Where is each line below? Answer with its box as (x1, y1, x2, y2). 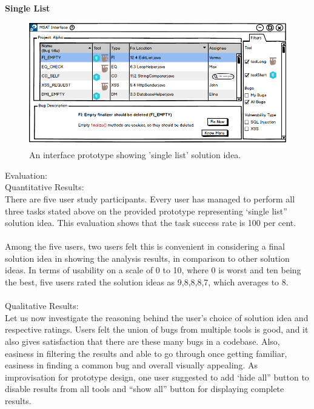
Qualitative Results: (5, 299, 79, 312)
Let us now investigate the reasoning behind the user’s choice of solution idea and (5, 311, 309, 324)
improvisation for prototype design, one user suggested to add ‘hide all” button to (5, 370, 309, 383)
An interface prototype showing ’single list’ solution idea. (29, 148, 241, 161)
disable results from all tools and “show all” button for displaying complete (5, 382, 284, 395)
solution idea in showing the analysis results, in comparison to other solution (5, 251, 290, 264)
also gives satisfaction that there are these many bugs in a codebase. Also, (5, 335, 280, 348)
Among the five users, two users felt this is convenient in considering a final (5, 240, 285, 253)
